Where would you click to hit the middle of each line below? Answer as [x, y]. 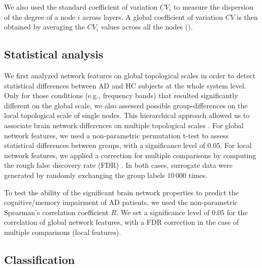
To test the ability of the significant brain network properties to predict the [122, 192]
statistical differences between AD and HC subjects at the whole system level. [125, 85]
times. [198, 175]
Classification [40, 259]
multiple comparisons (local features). [63, 232]
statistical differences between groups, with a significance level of [105, 145]
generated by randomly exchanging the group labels [85, 175]
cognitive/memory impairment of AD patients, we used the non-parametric [121, 202]
